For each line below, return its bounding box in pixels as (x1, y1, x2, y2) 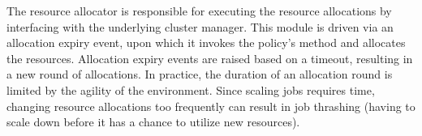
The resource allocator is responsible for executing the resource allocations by (6, 2, 392, 19)
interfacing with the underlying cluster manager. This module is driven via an (6, 18, 394, 35)
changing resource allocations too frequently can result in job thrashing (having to (6, 97, 416, 114)
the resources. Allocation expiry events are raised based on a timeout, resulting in (6, 49, 413, 66)
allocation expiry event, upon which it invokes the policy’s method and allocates (6, 34, 406, 51)
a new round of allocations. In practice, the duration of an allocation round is (6, 66, 393, 83)
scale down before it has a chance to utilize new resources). (6, 113, 300, 130)
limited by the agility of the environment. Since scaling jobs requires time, (6, 81, 375, 98)
